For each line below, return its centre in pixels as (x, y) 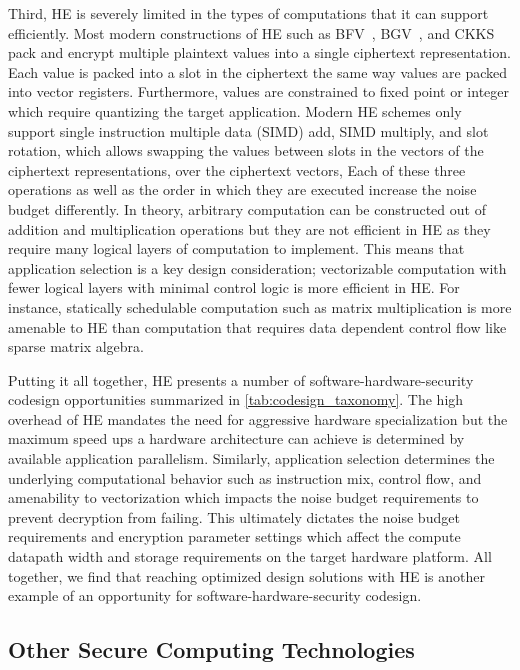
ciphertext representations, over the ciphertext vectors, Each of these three (237, 169)
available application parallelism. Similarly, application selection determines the (251, 458)
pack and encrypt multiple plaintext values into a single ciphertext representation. (259, 52)
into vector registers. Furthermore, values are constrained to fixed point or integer (259, 91)
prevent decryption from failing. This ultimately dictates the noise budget (234, 516)
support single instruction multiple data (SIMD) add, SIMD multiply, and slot (248, 130)
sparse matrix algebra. (76, 346)
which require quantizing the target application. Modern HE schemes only (235, 110)
